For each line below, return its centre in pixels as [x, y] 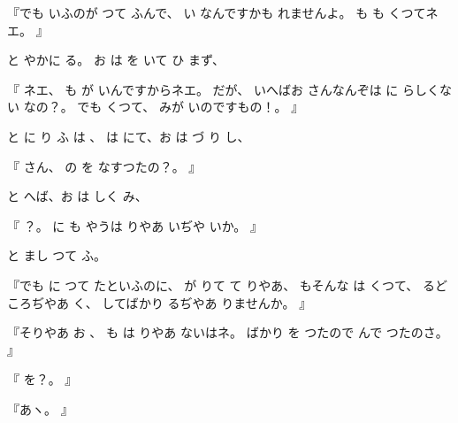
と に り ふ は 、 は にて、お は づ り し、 [129, 136]
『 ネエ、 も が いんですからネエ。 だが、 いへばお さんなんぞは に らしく [223, 89]
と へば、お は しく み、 [77, 196]
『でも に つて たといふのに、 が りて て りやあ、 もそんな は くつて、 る [221, 285]
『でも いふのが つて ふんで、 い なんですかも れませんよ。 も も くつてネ [223, 12]
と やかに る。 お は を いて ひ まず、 [116, 60]
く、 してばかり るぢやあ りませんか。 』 [192, 302]
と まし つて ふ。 [57, 255]
